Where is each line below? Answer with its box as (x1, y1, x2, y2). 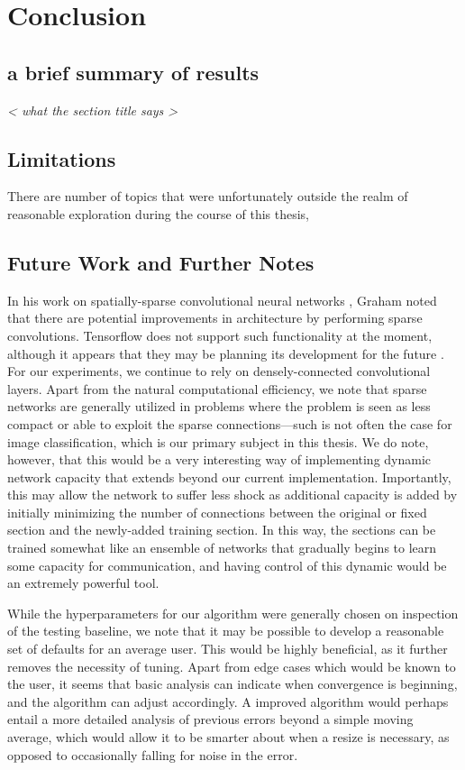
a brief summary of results (7, 58, 260, 86)
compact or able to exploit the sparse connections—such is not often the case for (7, 414, 452, 433)
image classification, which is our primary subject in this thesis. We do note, (7, 432, 429, 451)
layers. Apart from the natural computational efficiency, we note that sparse (7, 379, 427, 398)
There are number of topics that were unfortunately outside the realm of (7, 187, 408, 206)
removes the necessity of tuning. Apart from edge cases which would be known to (7, 656, 456, 675)
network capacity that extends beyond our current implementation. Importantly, (7, 467, 451, 486)
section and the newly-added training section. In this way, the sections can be (7, 520, 436, 539)
